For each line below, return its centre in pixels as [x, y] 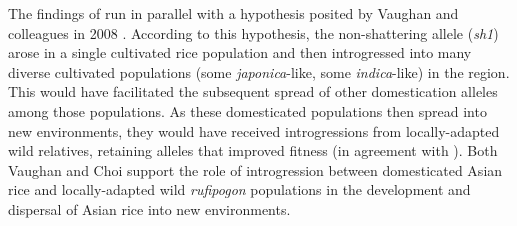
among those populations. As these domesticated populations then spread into [247, 110]
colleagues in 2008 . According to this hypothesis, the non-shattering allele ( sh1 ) [253, 32]
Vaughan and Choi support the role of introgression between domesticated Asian [255, 169]
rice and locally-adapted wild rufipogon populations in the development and [239, 189]
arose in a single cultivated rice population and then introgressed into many [240, 52]
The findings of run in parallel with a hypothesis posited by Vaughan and [233, 13]
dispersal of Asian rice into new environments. [149, 208]
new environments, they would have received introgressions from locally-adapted [254, 130]
